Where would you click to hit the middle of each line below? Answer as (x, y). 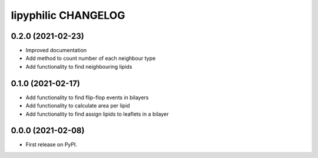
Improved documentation (56, 51)
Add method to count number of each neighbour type (91, 58)
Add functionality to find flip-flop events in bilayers (87, 98)
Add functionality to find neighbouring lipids (79, 66)
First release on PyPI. (52, 144)
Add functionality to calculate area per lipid (78, 106)
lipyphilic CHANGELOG (68, 15)
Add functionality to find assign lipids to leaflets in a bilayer (97, 114)
